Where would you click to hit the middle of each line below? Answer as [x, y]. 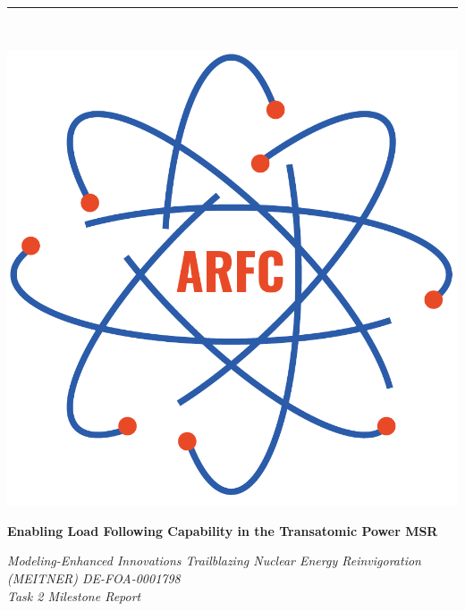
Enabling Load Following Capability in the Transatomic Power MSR [223, 530]
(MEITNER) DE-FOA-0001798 [94, 578]
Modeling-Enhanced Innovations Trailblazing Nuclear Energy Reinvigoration [214, 561]
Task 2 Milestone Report [74, 595]
